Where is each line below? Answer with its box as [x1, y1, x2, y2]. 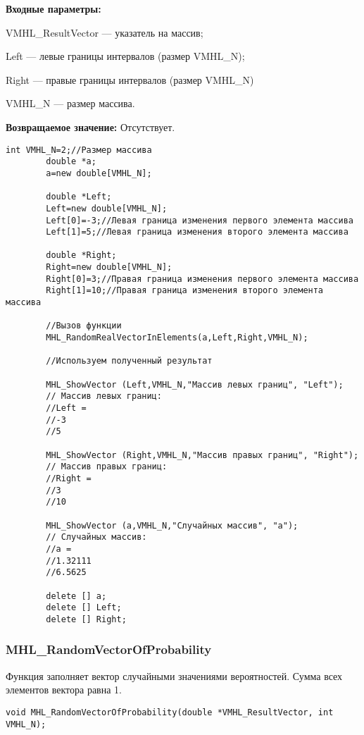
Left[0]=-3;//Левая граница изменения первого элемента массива [46, 215, 353, 226]
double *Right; [46, 250, 117, 261]
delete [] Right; [46, 614, 127, 624]
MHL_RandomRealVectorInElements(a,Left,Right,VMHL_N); [46, 333, 308, 343]
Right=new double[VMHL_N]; [46, 262, 172, 273]
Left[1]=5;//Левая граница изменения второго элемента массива [46, 227, 349, 237]
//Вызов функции [46, 321, 122, 331]
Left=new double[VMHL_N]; [46, 203, 168, 214]
